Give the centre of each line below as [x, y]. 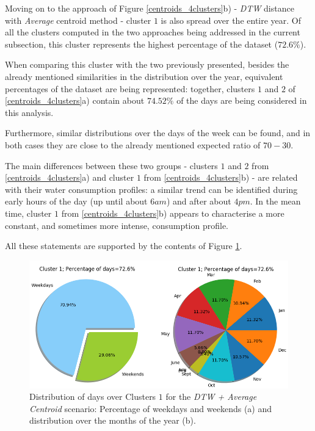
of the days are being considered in [242, 100]
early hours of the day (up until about [76, 201]
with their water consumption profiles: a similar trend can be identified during [151, 189]
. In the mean [275, 201]
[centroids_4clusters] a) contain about [75, 100]
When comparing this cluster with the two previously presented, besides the [147, 64]
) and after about [199, 201]
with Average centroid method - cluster [78, 20]
